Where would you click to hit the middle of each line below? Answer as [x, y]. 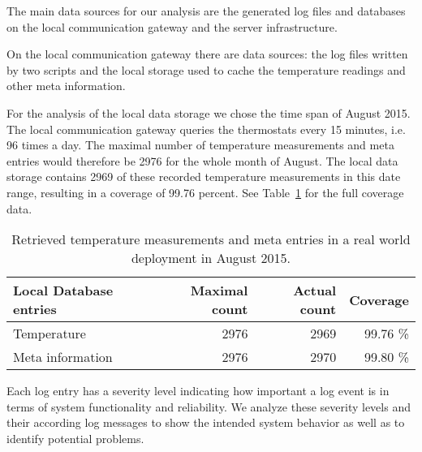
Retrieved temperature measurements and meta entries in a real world [211, 239]
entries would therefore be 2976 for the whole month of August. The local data [202, 160]
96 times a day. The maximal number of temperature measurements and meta [200, 145]
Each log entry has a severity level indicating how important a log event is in [198, 391]
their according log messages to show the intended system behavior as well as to [206, 422]
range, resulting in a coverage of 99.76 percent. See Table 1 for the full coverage [205, 192]
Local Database [63, 291]
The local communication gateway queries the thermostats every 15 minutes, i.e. [206, 129]
